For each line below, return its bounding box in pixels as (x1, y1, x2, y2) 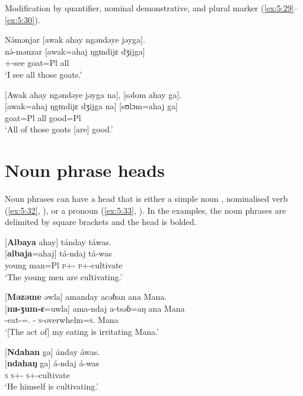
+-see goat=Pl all (5, 56, 69, 69)
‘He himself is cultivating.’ (5, 380, 99, 392)
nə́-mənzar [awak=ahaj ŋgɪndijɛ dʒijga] (5, 45, 145, 57)
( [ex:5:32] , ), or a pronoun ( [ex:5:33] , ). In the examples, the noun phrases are (5, 204, 286, 216)
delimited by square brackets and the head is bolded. (5, 216, 197, 228)
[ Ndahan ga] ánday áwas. (5, 345, 100, 357)
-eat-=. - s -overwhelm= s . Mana (5, 313, 119, 326)
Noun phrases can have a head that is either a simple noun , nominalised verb (5, 192, 288, 205)
